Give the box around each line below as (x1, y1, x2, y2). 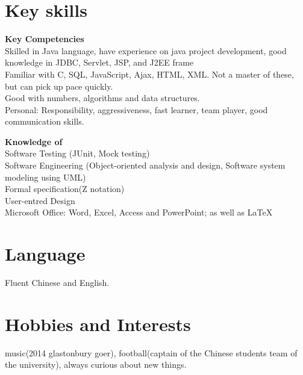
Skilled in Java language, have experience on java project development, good (5, 44, 287, 57)
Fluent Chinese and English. (5, 276, 110, 289)
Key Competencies (5, 33, 84, 45)
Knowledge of (5, 135, 63, 147)
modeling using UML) (5, 170, 86, 183)
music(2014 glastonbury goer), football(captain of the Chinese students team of (5, 346, 298, 359)
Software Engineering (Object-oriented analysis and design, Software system (5, 159, 286, 172)
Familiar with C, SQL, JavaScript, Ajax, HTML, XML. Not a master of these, (5, 67, 294, 80)
